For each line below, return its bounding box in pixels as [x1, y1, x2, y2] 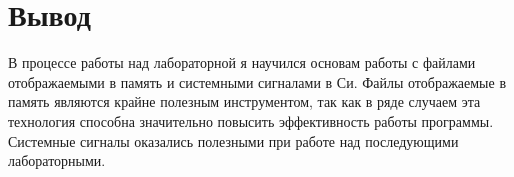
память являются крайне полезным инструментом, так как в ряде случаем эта [8, 91, 481, 112]
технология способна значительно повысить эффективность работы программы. [8, 110, 494, 131]
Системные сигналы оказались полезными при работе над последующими [8, 130, 459, 151]
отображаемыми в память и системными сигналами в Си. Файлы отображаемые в [8, 71, 506, 92]
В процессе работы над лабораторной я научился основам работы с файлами [8, 52, 476, 73]
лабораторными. [8, 150, 106, 171]
